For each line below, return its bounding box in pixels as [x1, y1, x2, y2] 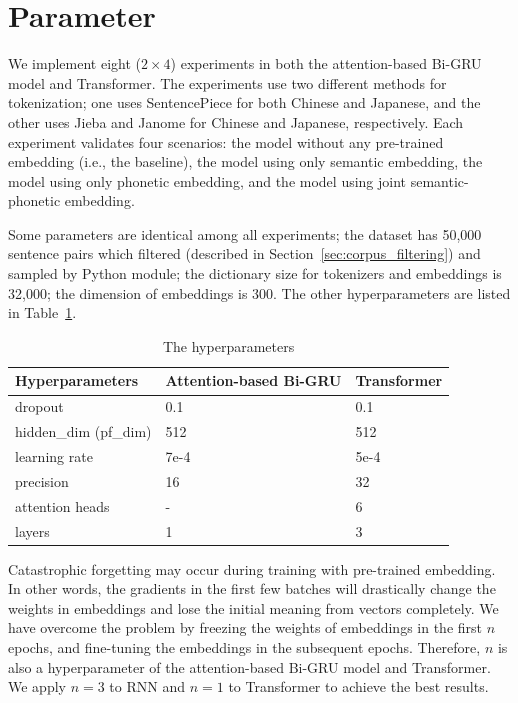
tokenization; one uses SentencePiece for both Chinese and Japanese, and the [8, 92, 481, 113]
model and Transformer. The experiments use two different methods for [8, 72, 447, 93]
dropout [15, 396, 64, 417]
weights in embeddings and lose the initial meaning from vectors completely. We [8, 597, 499, 618]
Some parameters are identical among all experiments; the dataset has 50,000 [8, 223, 482, 244]
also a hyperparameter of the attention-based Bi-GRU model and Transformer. [8, 656, 491, 677]
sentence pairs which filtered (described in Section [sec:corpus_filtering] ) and [8, 243, 481, 264]
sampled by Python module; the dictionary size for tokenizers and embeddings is [8, 263, 502, 284]
